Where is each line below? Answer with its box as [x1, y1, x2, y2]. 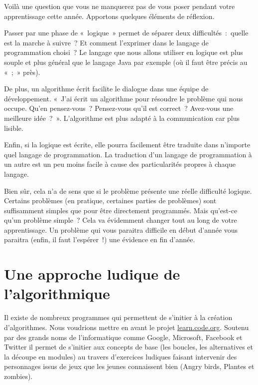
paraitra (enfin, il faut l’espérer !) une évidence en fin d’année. [4, 234, 195, 245]
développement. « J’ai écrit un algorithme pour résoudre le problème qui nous [4, 93, 243, 103]
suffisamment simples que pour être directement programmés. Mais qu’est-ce [4, 205, 238, 215]
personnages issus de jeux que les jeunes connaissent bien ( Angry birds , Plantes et [4, 361, 255, 372]
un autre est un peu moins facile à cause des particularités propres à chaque [4, 159, 236, 169]
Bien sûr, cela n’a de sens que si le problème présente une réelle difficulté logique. [4, 185, 252, 196]
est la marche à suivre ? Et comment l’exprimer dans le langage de [4, 37, 209, 47]
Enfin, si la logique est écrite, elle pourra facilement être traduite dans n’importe [4, 139, 251, 150]
